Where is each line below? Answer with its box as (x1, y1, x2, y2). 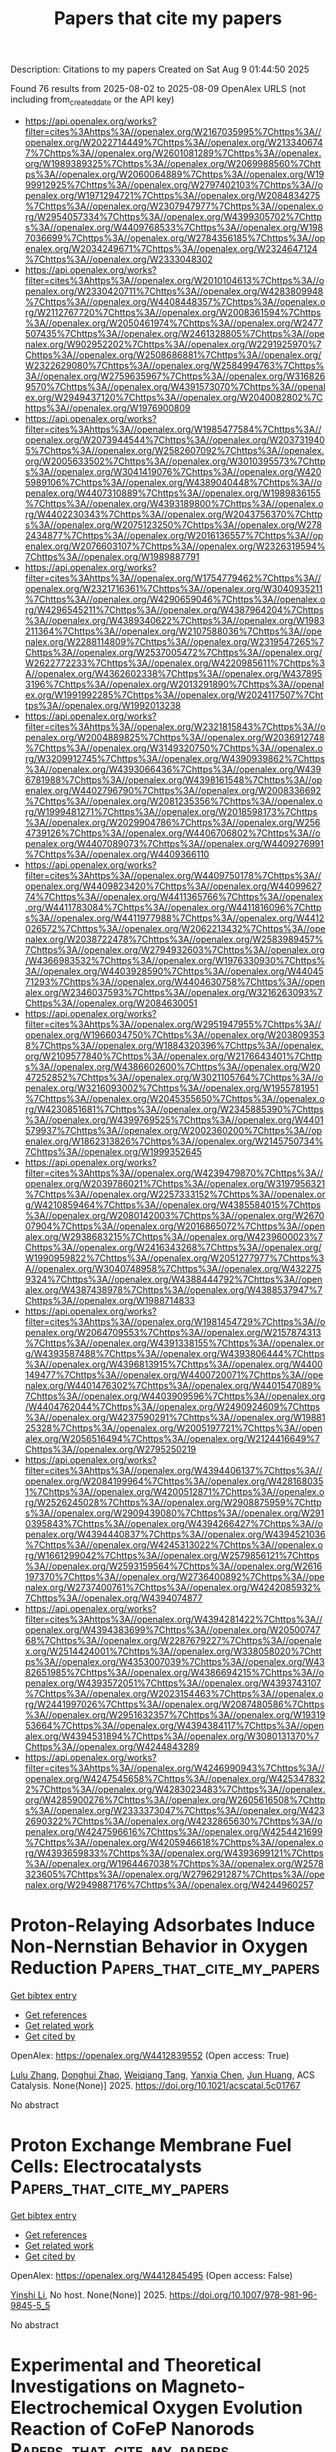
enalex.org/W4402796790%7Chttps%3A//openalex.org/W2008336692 (24, 784, 322, 796)
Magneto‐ (161, 2375, 246, 2398)
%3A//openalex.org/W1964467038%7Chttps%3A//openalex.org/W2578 (24, 1857, 324, 1869)
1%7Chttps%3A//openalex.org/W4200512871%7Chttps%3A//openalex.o (24, 1485, 325, 1497)
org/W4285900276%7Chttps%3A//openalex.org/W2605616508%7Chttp (24, 1793, 326, 1806)
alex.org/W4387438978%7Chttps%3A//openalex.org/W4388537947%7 (24, 1283, 323, 1296)
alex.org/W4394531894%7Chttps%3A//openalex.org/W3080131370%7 (24, 1730, 320, 1742)
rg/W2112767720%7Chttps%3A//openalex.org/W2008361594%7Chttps (24, 306, 322, 318)
